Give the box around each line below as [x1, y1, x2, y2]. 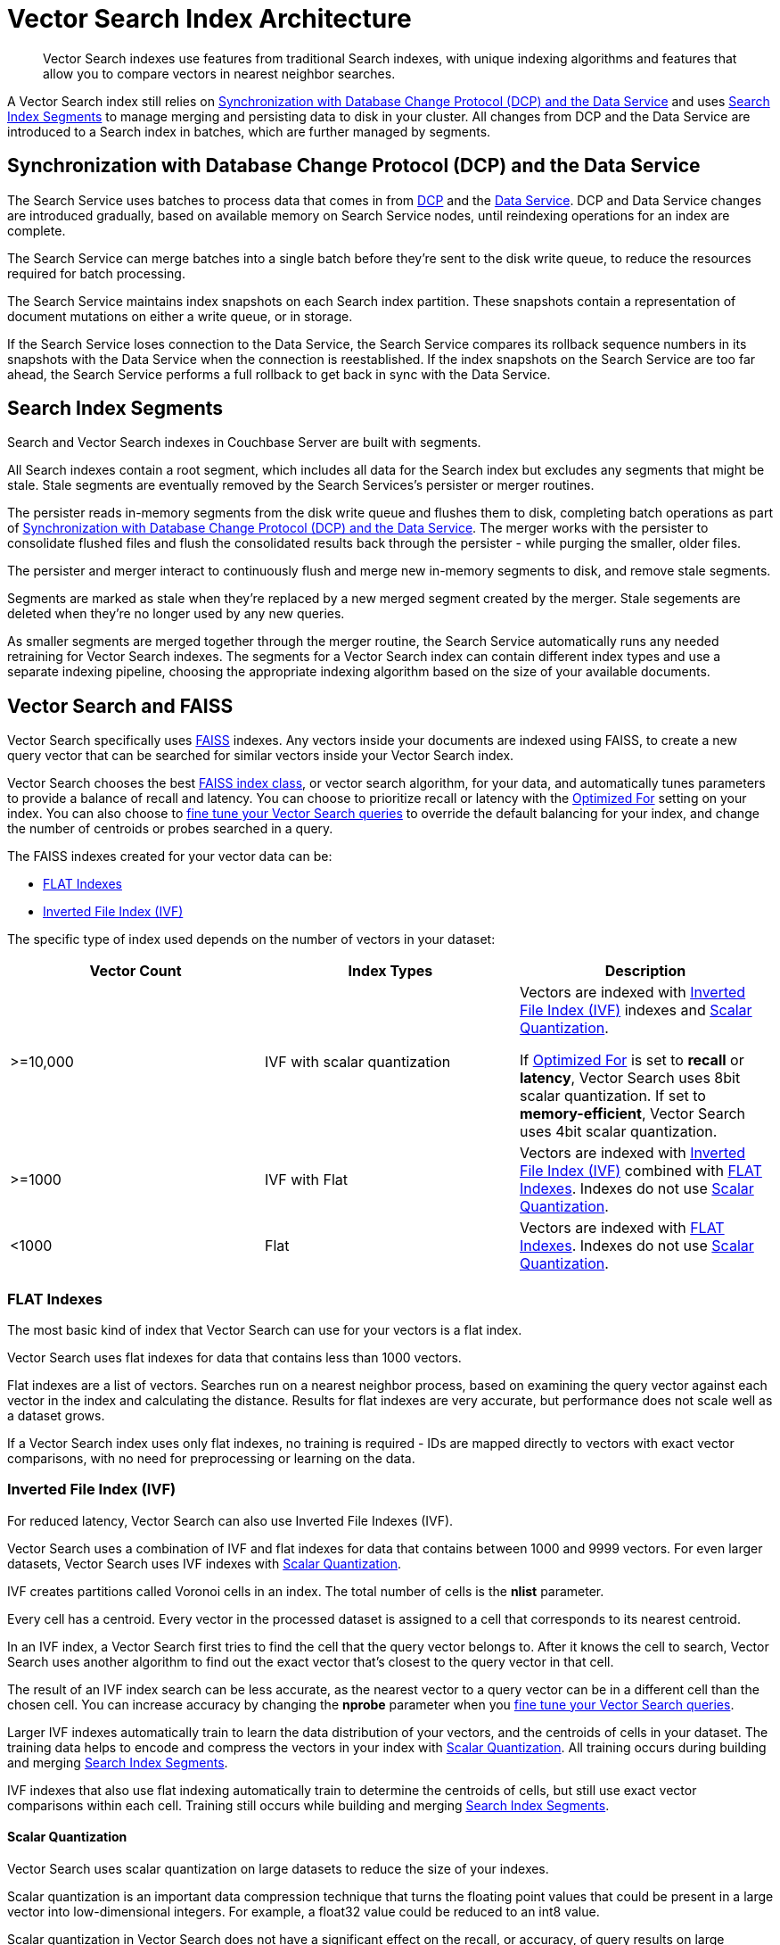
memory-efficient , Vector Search [519, 1105, 746, 1123]
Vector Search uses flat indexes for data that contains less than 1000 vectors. [7, 1350, 462, 1366]
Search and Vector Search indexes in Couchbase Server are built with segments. [7, 435, 481, 451]
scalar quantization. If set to [519, 1087, 706, 1105]
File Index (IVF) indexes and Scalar [519, 1001, 752, 1020]
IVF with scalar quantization [264, 1053, 451, 1072]
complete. [7, 222, 66, 238]
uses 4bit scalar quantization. [519, 1122, 718, 1141]
